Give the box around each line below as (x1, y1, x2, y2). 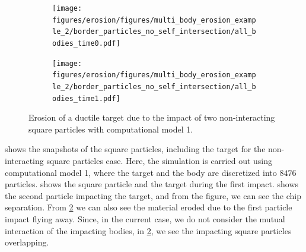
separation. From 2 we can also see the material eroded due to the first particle (5, 201, 292, 213)
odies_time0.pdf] (52, 39, 120, 48)
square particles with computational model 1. (28, 122, 193, 135)
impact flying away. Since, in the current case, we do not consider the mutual (5, 213, 285, 225)
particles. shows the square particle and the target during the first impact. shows (5, 178, 299, 190)
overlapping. (5, 236, 49, 248)
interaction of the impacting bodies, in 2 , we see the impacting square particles (5, 224, 292, 237)
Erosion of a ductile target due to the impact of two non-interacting (28, 111, 275, 124)
